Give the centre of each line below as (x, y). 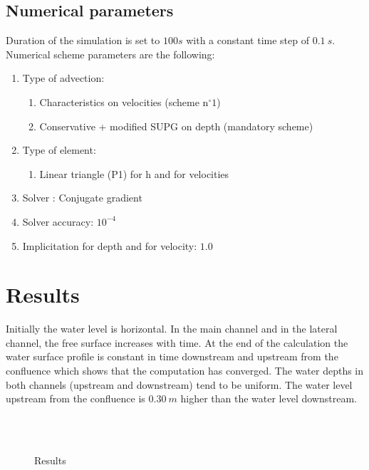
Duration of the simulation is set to (83, 40)
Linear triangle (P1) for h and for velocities (134, 173)
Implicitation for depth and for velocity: (110, 245)
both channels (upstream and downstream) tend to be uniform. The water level (179, 384)
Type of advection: (63, 78)
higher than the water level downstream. (269, 398)
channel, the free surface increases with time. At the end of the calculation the (177, 342)
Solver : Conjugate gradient (82, 198)
